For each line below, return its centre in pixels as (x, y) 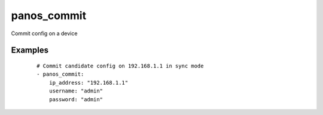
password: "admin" (76, 99)
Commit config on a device (44, 33)
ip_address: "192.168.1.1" (89, 83)
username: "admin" (76, 91)
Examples (30, 50)
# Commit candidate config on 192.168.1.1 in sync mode (120, 66)
